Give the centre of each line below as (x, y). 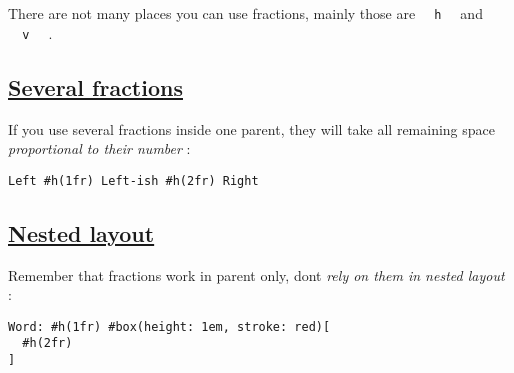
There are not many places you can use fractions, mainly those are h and (245, 13)
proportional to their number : (99, 148)
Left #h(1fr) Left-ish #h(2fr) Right (133, 180)
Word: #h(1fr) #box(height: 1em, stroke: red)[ (169, 326)
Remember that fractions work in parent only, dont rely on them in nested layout (256, 274)
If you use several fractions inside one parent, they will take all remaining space (252, 128)
